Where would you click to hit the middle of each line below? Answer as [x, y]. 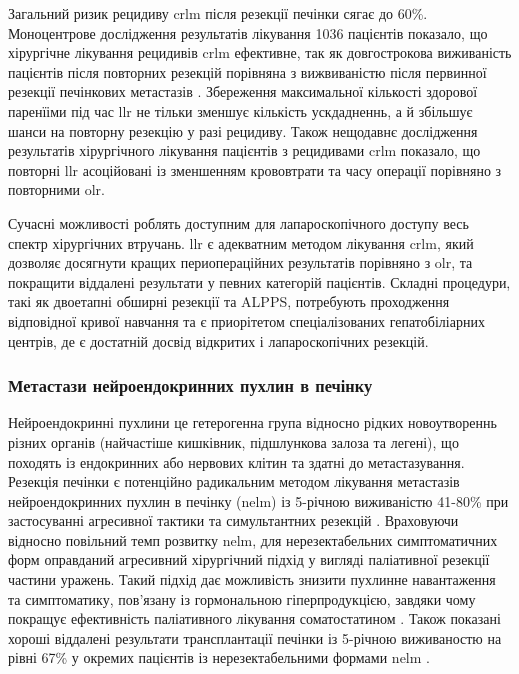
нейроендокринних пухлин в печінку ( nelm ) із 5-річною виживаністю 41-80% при [258, 500]
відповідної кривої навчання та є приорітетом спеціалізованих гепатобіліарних [246, 320]
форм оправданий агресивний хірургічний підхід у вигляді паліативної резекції [249, 559]
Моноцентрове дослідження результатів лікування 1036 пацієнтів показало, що [248, 32]
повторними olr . [56, 189]
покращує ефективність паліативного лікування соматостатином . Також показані [254, 618]
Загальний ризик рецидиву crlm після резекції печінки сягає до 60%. [218, 13]
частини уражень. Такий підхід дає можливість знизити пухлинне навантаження [252, 579]
